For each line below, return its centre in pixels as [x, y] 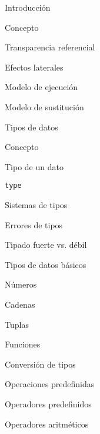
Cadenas [20, 304]
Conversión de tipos [40, 364]
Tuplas [17, 324]
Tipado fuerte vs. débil [46, 245]
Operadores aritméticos [47, 424]
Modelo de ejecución [41, 87]
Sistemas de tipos [36, 205]
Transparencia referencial [50, 47]
